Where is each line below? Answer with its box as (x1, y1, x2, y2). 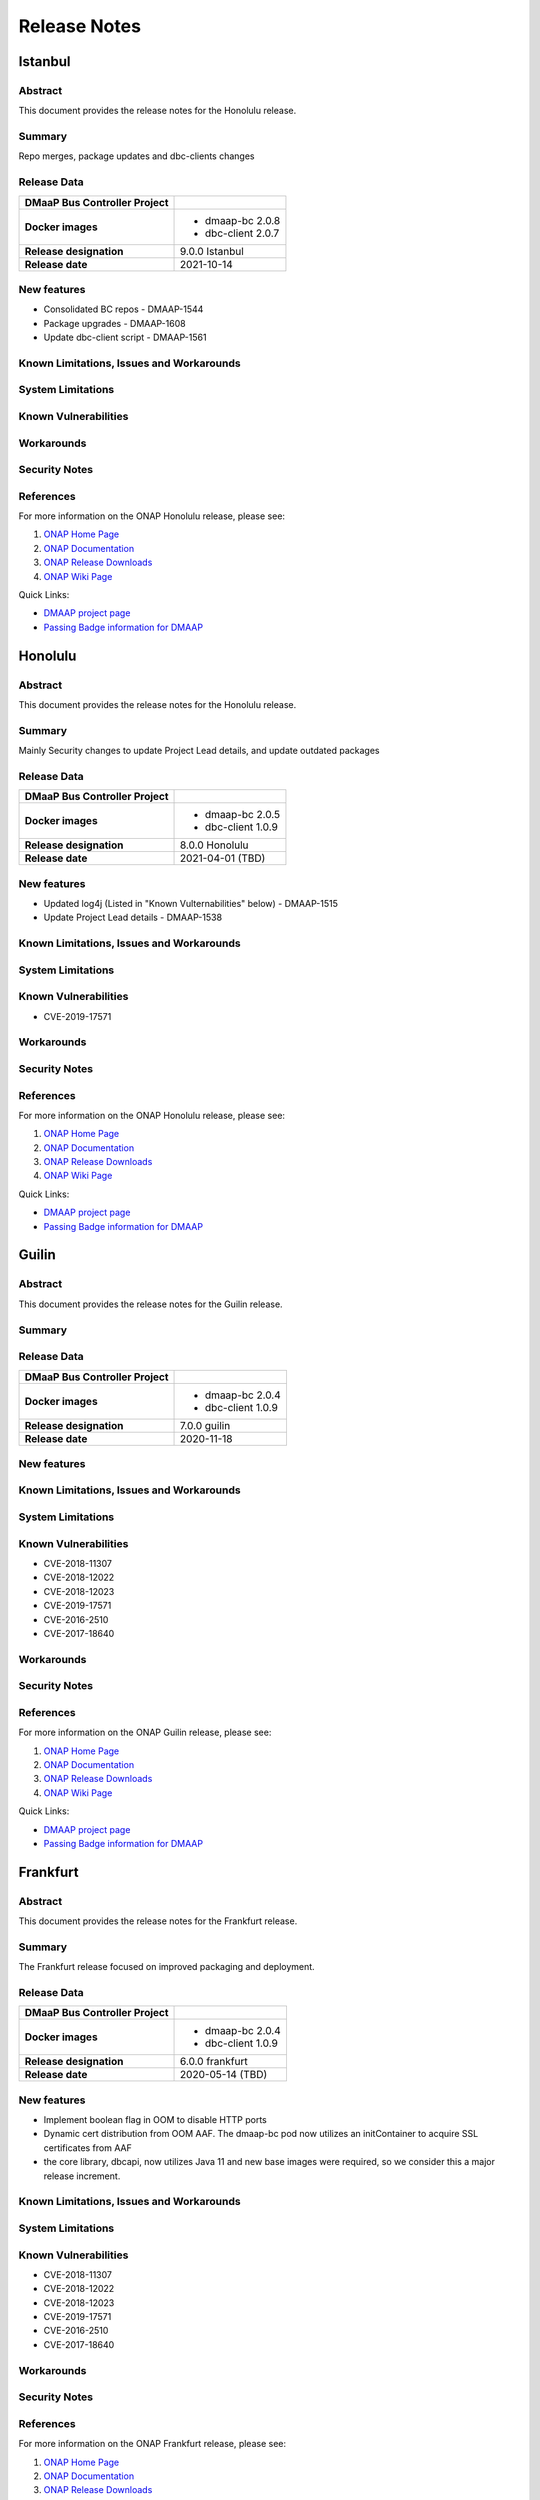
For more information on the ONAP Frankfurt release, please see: (18, 2438, 287, 2450)
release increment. (43, 2170, 121, 2182)
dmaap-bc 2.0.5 (205, 808, 280, 822)
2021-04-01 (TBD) (180, 851, 266, 865)
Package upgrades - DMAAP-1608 (43, 317, 186, 329)
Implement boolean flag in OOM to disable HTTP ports (43, 2114, 267, 2126)
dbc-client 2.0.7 (205, 226, 280, 240)
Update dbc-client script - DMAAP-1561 (43, 331, 207, 344)
